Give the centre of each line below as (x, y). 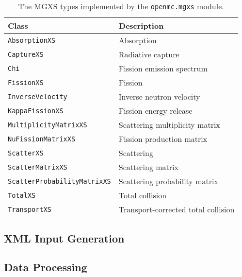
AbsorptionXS (32, 40)
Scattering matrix (149, 167)
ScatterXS (26, 153)
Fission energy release (155, 111)
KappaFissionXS (36, 111)
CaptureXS (26, 54)
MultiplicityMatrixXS (48, 125)
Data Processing (46, 267)
